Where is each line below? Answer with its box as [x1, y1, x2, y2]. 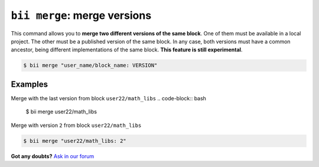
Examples [11, 79, 48, 89]
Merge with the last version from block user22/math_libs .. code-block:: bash [11, 94, 207, 101]
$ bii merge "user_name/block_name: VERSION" [23, 62, 158, 69]
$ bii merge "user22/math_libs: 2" [23, 137, 126, 144]
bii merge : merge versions [11, 9, 152, 22]
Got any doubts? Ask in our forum [11, 152, 95, 159]
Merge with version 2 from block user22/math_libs [11, 122, 142, 129]
